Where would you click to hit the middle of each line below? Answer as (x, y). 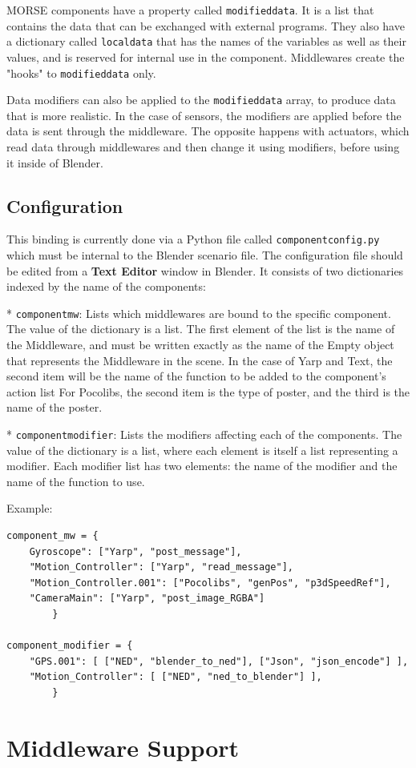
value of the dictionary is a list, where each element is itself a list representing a (202, 450)
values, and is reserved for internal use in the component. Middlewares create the (206, 56)
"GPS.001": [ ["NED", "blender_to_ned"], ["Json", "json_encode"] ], (219, 661)
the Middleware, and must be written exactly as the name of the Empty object (200, 345)
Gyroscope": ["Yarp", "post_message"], (135, 551)
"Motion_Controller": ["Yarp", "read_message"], (161, 567)
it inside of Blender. (55, 162)
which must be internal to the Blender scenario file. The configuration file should (205, 255)
